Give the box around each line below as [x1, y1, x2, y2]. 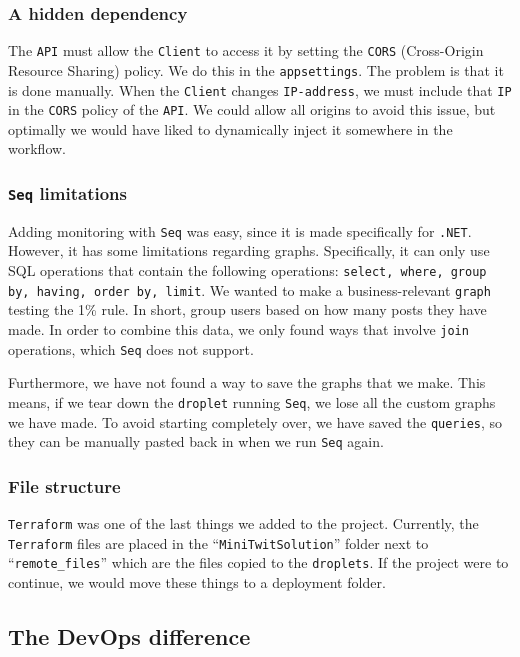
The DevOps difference [8, 621, 251, 652]
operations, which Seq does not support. [8, 338, 254, 359]
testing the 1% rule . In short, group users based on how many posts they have [8, 299, 487, 320]
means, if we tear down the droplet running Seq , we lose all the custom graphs [8, 391, 496, 412]
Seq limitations [8, 180, 127, 205]
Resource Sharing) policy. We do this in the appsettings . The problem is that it [8, 59, 504, 80]
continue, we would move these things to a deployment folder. [8, 572, 386, 593]
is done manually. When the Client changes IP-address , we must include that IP [8, 79, 512, 100]
